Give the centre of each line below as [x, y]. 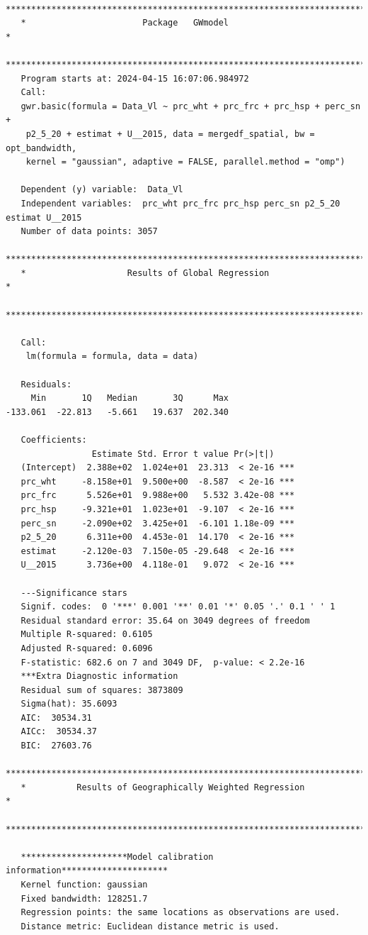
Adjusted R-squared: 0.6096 [87, 648]
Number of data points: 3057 [89, 232]
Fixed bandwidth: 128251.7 [84, 898]
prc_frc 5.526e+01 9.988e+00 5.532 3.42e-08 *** [158, 496]
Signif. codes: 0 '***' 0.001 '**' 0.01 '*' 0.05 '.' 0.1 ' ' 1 [178, 607]
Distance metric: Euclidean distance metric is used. [150, 926]
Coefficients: [54, 440]
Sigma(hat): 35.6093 [69, 704]
